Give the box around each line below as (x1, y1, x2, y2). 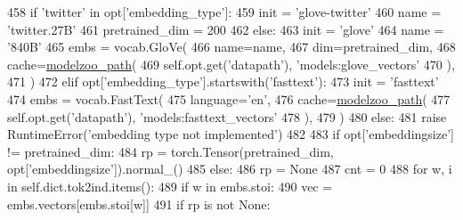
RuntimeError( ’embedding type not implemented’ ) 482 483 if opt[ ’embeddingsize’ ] (7, 125, 454, 143)
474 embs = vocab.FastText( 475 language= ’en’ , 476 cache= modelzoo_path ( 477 (7, 89, 451, 108)
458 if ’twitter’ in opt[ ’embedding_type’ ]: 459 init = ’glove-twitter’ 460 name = (7, 3, 442, 20)
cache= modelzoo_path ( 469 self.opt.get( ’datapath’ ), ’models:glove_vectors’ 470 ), (7, 54, 455, 73)
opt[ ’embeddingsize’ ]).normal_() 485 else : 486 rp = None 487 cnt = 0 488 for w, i (7, 159, 452, 178)
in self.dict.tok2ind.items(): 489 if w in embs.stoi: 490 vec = (7, 176, 333, 195)
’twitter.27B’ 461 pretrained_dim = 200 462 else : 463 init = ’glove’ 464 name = (7, 20, 444, 38)
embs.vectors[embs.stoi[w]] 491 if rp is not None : (7, 194, 271, 213)
